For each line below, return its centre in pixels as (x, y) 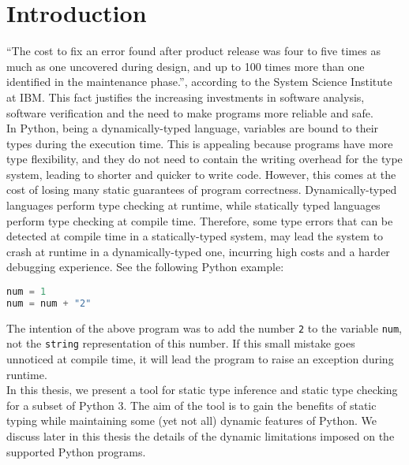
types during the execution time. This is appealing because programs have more (200, 143)
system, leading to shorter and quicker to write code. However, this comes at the (201, 174)
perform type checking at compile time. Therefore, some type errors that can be (200, 220)
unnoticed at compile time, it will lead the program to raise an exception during (200, 359)
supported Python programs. (76, 451)
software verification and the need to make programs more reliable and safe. (190, 112)
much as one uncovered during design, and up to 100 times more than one (186, 66)
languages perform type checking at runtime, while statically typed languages (193, 205)
